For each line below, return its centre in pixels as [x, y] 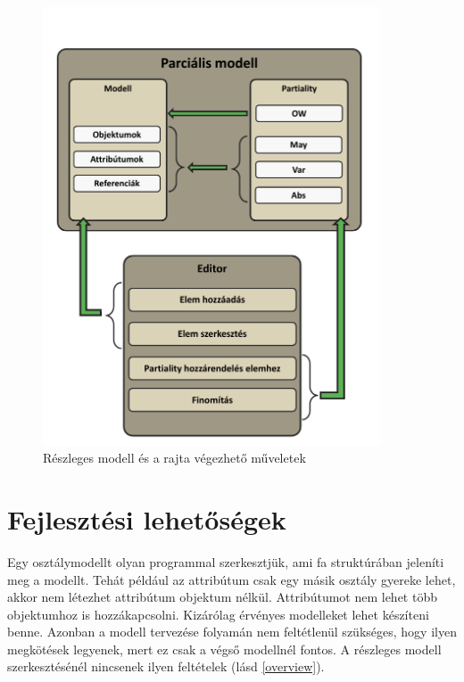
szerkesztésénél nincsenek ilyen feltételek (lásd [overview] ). [166, 666]
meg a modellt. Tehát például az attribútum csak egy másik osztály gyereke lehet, [232, 579]
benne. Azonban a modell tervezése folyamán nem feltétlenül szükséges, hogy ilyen [232, 632]
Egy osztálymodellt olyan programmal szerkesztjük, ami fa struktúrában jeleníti [226, 561]
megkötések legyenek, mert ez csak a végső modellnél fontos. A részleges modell [224, 649]
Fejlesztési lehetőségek [147, 518]
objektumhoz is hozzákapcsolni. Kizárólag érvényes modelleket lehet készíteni [218, 614]
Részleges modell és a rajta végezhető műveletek [174, 458]
